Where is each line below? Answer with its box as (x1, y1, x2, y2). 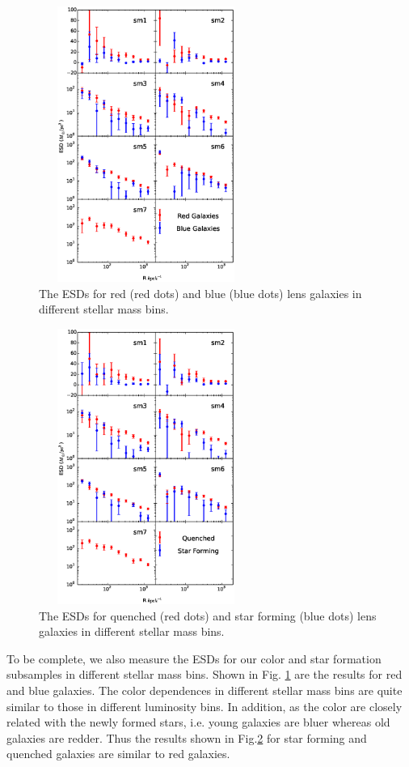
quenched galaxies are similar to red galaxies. (6, 745, 230, 762)
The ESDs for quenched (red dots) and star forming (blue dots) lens (39, 607, 377, 624)
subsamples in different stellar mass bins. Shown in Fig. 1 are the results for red (6, 666, 403, 683)
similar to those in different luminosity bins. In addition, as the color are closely (6, 697, 403, 714)
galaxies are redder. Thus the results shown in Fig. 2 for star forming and (6, 729, 367, 746)
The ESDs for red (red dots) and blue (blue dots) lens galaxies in (39, 284, 362, 301)
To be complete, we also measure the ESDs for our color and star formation (6, 650, 382, 667)
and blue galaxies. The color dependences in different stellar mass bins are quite (6, 682, 403, 699)
